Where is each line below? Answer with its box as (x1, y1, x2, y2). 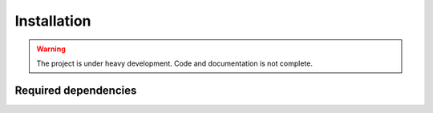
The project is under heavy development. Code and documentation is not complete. (36, 59, 313, 68)
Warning (36, 44, 66, 54)
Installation (14, 12, 91, 30)
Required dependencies (14, 83, 137, 97)
